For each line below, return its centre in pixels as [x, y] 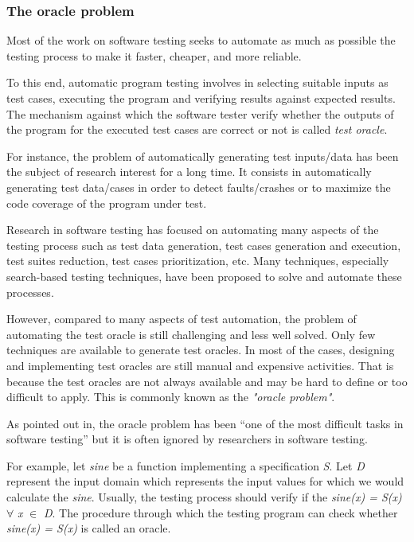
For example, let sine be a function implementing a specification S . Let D [186, 465]
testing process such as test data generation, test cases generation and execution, [204, 245]
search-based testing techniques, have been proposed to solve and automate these [204, 276]
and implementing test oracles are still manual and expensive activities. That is [200, 365]
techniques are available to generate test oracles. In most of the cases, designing [201, 350]
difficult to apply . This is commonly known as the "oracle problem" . [171, 397]
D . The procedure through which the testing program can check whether [221, 512]
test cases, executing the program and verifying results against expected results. [201, 98]
